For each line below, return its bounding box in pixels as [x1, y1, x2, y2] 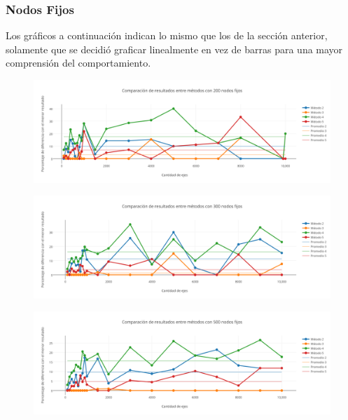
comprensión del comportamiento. [6, 55, 151, 70]
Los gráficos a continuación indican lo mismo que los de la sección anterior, [6, 28, 328, 43]
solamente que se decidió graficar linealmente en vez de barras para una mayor [6, 41, 343, 56]
